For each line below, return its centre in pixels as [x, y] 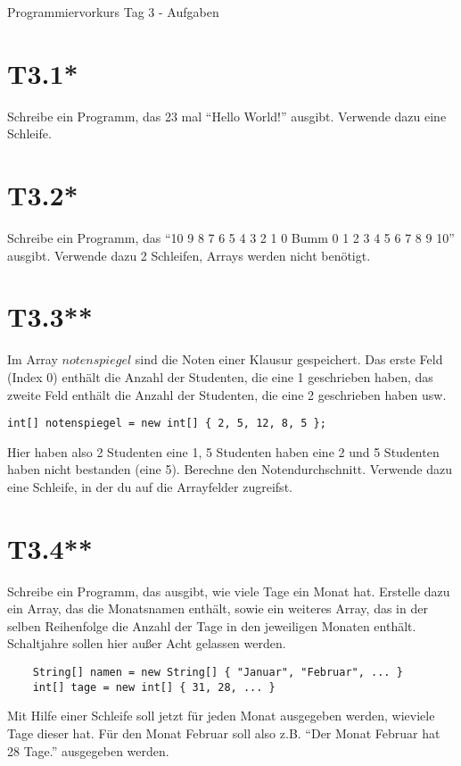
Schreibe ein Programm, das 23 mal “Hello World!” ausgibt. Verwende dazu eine [227, 116]
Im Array [33, 359]
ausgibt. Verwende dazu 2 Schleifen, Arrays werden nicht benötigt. [189, 255]
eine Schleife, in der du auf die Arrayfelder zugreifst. [150, 486]
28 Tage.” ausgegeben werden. [88, 750]
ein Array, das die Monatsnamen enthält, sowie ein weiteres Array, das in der [218, 608]
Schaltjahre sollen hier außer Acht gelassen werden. [147, 643]
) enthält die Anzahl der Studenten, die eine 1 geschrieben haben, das [243, 376]
